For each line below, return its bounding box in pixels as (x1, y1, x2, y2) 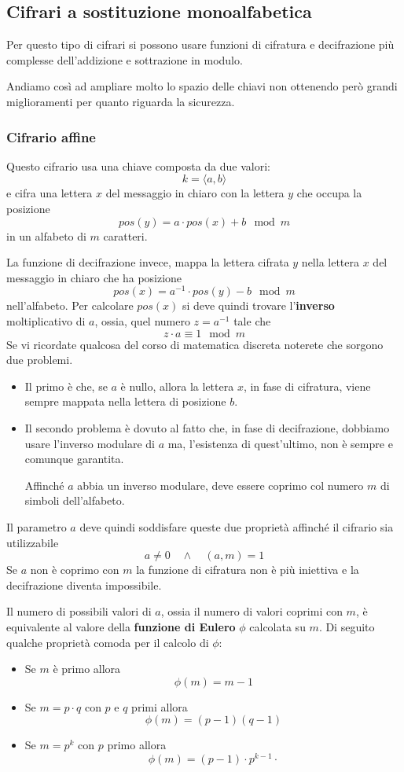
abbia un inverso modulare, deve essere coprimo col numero (77, 476, 364, 493)
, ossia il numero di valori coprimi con (160, 603, 343, 619)
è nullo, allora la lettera (120, 377, 234, 394)
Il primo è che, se (24, 377, 108, 394)
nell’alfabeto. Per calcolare (6, 297, 134, 314)
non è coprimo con (30, 561, 119, 578)
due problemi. (6, 351, 73, 368)
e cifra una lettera (6, 185, 93, 201)
